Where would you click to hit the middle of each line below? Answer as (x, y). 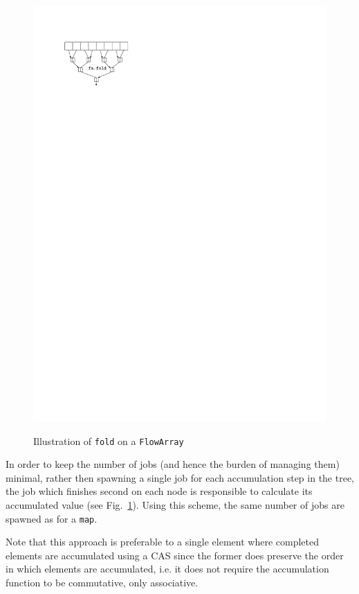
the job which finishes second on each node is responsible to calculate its (159, 491)
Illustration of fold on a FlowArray (109, 440)
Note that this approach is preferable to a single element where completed (163, 542)
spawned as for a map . (52, 518)
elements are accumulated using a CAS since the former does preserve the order (175, 555)
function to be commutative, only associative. (102, 582)
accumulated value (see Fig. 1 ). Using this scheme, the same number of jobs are (175, 504)
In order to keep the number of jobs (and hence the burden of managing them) (173, 464)
